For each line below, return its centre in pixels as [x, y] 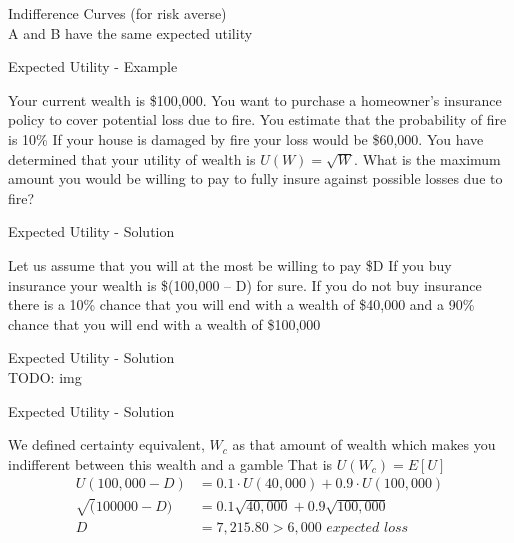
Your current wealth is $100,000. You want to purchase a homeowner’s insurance [255, 99]
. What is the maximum [427, 158]
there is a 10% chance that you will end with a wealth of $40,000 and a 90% [241, 304]
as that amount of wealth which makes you [364, 444]
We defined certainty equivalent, [106, 444]
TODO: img [45, 376]
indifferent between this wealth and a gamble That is [170, 463]
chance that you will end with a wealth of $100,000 [164, 323]
